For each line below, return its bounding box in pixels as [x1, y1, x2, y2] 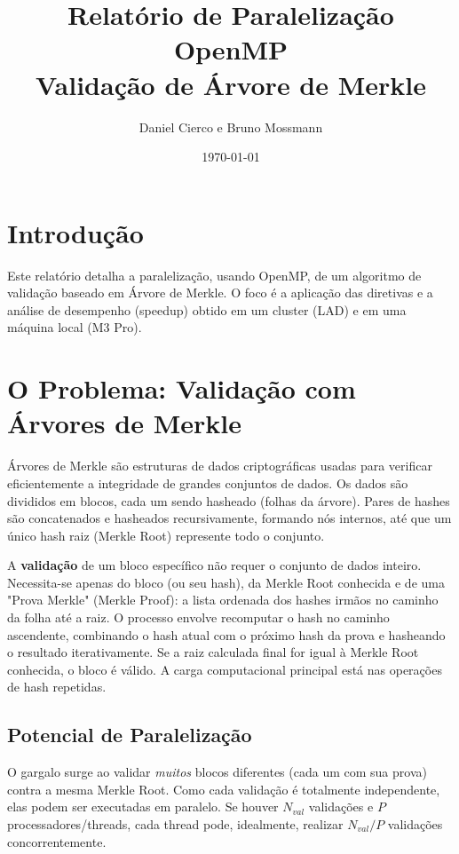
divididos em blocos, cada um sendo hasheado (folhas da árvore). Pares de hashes [7, 491, 450, 510]
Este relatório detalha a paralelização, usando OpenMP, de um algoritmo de [7, 265, 422, 284]
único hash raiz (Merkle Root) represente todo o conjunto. [7, 526, 325, 544]
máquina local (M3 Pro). [7, 318, 142, 336]
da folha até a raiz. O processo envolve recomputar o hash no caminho [7, 608, 390, 627]
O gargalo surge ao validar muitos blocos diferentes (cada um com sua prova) [7, 763, 427, 781]
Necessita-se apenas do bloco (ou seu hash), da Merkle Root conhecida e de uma [7, 573, 445, 591]
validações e [308, 797, 374, 816]
